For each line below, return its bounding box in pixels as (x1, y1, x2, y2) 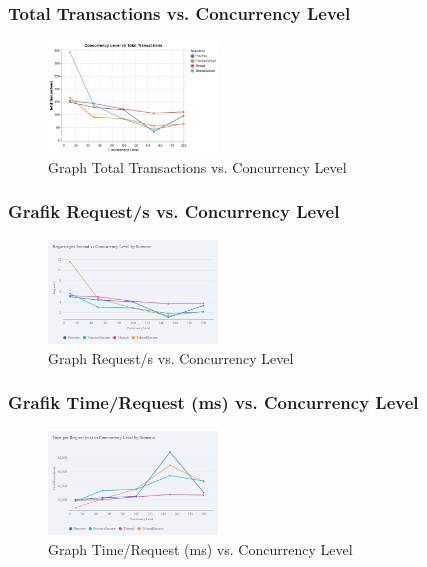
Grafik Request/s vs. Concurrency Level (8, 199, 340, 224)
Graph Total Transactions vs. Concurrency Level (48, 156, 347, 177)
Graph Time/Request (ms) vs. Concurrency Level (48, 538, 353, 559)
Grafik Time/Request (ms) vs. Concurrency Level (8, 390, 419, 415)
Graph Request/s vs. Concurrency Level (48, 347, 294, 368)
